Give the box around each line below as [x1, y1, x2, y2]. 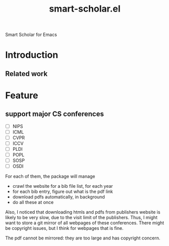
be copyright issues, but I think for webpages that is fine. [5, 225, 124, 231]
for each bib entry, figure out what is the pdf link [12, 188, 114, 195]
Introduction [5, 49, 59, 61]
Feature [5, 90, 38, 101]
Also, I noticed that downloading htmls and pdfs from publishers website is [5, 209, 160, 215]
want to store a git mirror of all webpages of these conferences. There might [5, 220, 164, 226]
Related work [5, 69, 48, 78]
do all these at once [12, 199, 54, 206]
